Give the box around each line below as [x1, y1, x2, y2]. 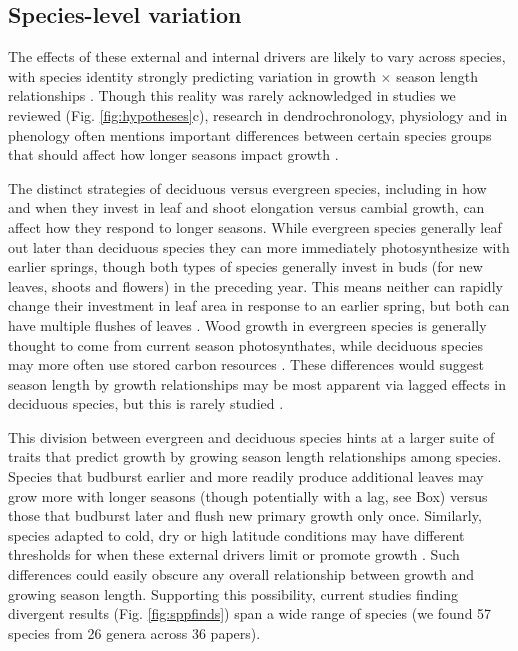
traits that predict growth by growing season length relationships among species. [8, 446, 502, 467]
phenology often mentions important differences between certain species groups [8, 124, 492, 145]
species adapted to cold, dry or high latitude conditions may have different [8, 524, 465, 545]
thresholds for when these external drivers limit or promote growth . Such [8, 544, 460, 565]
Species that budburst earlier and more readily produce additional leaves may [8, 466, 484, 487]
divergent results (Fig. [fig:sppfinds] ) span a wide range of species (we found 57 [8, 603, 492, 624]
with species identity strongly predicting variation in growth [8, 65, 376, 86]
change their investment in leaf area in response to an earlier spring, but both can [8, 295, 510, 316]
